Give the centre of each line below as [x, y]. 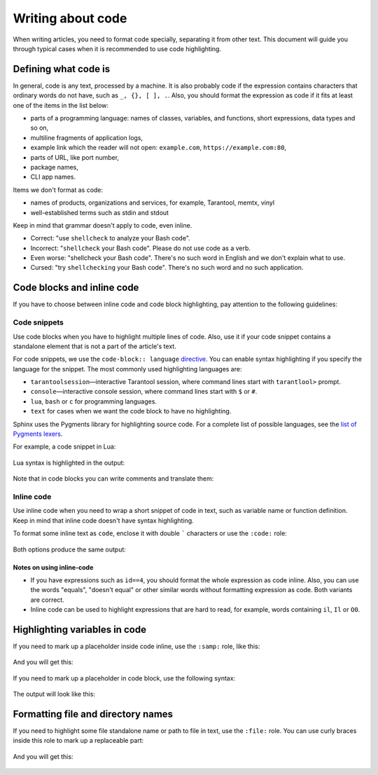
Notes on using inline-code [53, 567]
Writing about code [70, 18]
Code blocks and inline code [76, 288]
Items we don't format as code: [58, 190]
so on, [40, 128]
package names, [54, 167]
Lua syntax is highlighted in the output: [69, 462]
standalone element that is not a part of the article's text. [94, 346]
